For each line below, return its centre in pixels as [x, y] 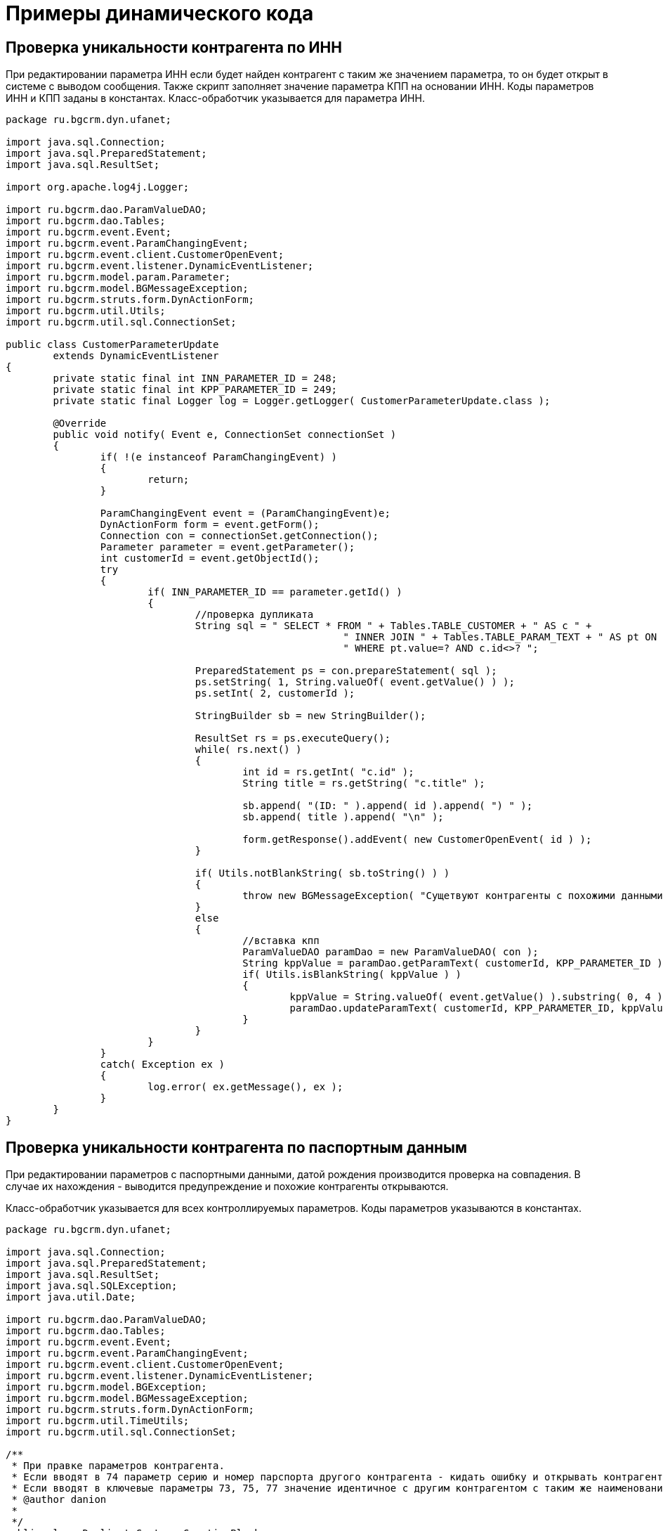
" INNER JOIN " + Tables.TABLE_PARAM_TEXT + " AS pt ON [500, 637]
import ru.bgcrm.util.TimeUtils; [98, 1421]
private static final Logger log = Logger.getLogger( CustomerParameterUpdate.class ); [302, 401]
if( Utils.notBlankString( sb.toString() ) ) [322, 873]
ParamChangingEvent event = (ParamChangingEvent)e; [245, 513]
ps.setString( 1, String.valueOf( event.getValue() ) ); [355, 682]
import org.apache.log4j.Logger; [98, 187]
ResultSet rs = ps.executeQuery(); [293, 738]
